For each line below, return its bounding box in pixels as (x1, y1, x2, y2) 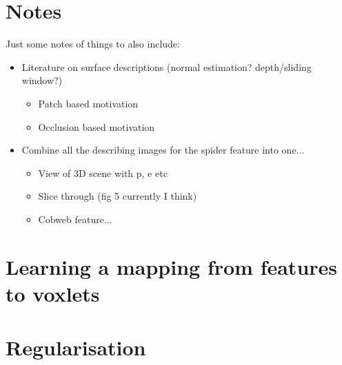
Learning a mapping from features (6, 252, 338, 280)
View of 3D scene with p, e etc (38, 165, 168, 180)
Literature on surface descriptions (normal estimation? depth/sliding (21, 59, 312, 74)
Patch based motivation (38, 96, 139, 110)
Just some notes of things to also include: (6, 36, 180, 51)
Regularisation (6, 333, 146, 362)
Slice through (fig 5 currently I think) (38, 189, 197, 203)
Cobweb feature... (38, 211, 112, 226)
